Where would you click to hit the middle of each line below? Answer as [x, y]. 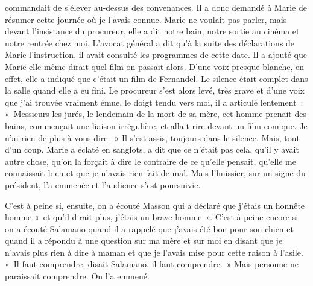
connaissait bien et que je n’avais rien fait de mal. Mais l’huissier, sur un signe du [155, 173]
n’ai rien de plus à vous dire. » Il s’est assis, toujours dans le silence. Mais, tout [153, 137]
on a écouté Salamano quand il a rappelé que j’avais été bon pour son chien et [149, 228]
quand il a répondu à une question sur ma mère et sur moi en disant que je [144, 240]
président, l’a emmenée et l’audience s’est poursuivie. [103, 184]
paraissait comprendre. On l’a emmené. [77, 276]
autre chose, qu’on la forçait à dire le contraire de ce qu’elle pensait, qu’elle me [150, 161]
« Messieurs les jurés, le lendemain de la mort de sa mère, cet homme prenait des [156, 114]
